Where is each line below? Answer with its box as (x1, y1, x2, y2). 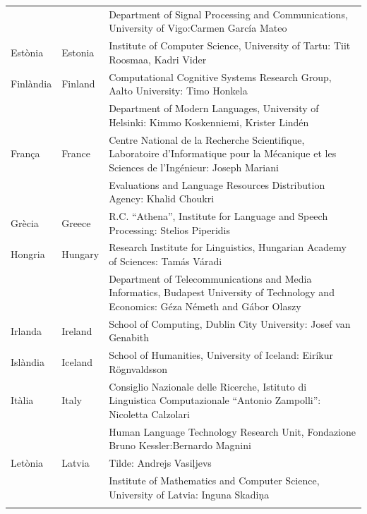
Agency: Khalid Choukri (109, 191, 215, 206)
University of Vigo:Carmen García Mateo (109, 20, 287, 35)
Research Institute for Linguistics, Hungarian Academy (109, 240, 347, 255)
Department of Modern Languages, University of (109, 101, 319, 116)
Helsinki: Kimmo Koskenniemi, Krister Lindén (109, 114, 309, 129)
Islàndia (11, 355, 44, 369)
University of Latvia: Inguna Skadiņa (109, 487, 270, 501)
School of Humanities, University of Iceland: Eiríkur (109, 348, 333, 362)
